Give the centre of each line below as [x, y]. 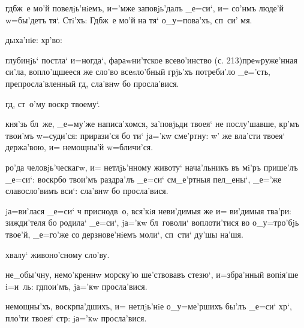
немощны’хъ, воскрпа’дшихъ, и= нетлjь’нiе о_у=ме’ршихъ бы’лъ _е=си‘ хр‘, [149, 306]
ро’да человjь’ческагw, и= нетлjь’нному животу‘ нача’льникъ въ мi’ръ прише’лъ [152, 167]
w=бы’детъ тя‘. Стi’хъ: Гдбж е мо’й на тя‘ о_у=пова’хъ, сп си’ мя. [129, 19]
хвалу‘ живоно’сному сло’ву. [58, 254]
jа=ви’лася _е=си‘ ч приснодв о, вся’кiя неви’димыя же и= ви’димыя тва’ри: [149, 210]
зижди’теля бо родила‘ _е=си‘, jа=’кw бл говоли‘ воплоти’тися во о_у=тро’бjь [152, 222]
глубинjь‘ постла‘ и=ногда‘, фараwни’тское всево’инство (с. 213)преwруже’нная [151, 60]
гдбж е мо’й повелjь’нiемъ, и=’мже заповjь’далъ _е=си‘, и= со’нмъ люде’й [145, 8]
